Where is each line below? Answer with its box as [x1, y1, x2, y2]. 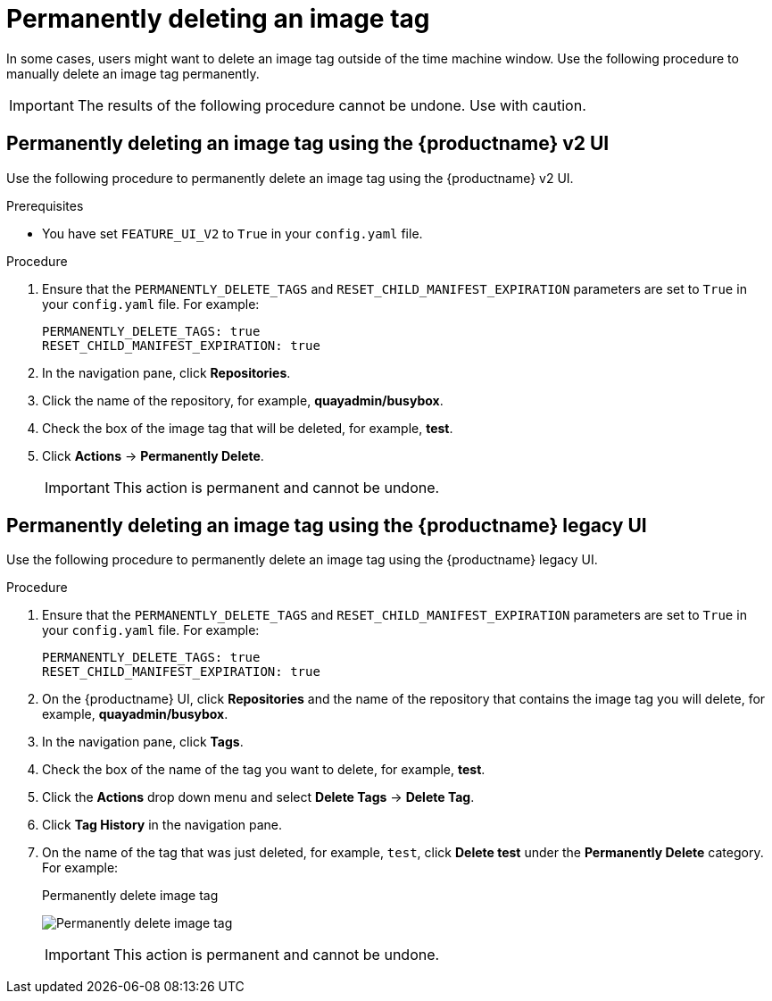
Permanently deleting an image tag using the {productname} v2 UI [6, 132, 610, 155]
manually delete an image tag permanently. [6, 65, 260, 81]
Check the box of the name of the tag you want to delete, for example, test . [42, 762, 486, 778]
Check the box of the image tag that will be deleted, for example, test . [42, 420, 453, 436]
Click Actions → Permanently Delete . [42, 447, 264, 463]
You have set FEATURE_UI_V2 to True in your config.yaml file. [42, 225, 423, 241]
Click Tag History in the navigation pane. [42, 817, 283, 833]
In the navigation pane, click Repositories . [42, 364, 291, 380]
